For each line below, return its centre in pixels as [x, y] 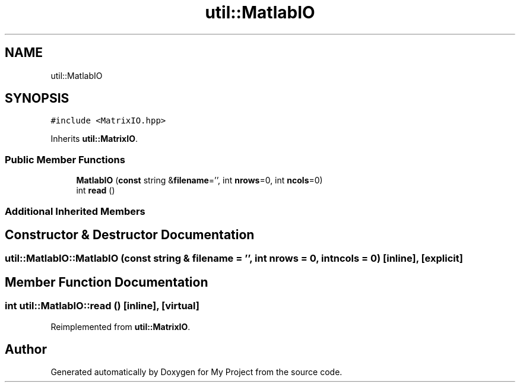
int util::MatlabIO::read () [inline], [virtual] [102, 306]
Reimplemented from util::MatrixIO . [121, 326]
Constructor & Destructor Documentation [130, 234]
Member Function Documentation [107, 282]
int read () [96, 191]
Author [26, 350]
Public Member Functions [65, 159]
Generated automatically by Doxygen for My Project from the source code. [196, 372]
